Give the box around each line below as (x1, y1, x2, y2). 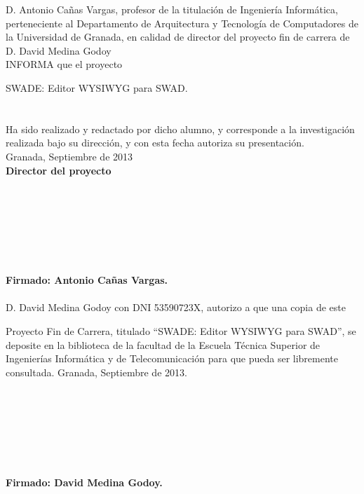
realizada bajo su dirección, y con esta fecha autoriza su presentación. (6, 135, 304, 150)
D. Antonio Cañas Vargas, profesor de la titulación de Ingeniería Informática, (6, 2, 338, 16)
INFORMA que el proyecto (6, 57, 123, 71)
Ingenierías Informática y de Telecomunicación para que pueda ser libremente (6, 351, 338, 366)
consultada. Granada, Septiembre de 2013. (6, 364, 187, 379)
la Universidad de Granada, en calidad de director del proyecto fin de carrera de (6, 29, 350, 44)
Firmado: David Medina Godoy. (6, 474, 163, 489)
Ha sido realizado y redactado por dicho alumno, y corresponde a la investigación (6, 121, 355, 136)
